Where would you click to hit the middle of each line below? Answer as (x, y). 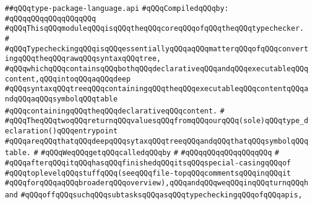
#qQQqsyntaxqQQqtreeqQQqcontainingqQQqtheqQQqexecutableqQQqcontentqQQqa (157, 89)
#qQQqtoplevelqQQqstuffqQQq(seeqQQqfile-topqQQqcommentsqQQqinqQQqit (148, 173)
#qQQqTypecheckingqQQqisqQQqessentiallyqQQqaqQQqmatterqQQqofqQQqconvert (157, 49)
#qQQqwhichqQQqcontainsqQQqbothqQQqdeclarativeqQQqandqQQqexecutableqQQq (157, 69)
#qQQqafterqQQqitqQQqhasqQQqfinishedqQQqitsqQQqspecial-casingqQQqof (148, 163)
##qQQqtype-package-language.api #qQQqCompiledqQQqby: (117, 8)
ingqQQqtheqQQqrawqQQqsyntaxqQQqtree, (83, 59)
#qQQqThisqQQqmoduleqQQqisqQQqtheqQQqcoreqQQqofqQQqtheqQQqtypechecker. (154, 29)
